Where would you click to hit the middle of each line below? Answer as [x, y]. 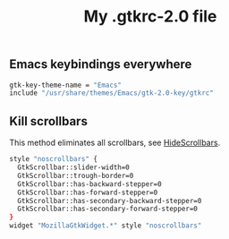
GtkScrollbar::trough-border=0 [76, 175]
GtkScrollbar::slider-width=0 [73, 167]
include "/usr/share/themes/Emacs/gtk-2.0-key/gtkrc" [112, 93]
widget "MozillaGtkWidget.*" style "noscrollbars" [106, 226]
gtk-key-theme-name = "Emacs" [66, 85]
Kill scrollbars [48, 121]
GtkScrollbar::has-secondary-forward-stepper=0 [108, 209]
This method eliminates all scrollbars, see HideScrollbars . [115, 143]
